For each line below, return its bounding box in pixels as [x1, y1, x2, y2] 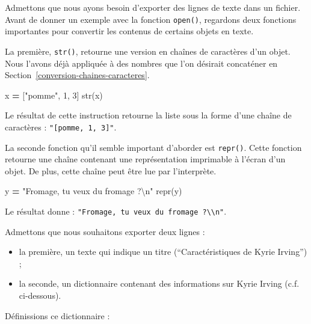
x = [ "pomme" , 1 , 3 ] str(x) [5, 88, 103, 101]
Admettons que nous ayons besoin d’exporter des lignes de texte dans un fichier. [5, 1, 301, 13]
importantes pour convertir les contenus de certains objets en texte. [5, 25, 254, 37]
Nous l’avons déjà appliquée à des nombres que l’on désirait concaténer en [5, 57, 278, 69]
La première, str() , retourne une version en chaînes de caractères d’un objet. [5, 44, 291, 57]
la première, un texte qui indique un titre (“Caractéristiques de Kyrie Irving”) [19, 245, 307, 258]
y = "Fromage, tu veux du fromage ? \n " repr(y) [5, 185, 182, 197]
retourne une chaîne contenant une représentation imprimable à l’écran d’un [5, 153, 286, 165]
